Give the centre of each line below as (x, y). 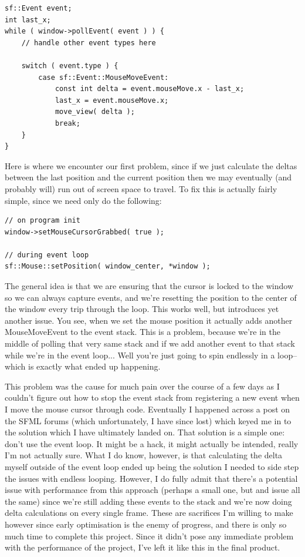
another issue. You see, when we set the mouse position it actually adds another (149, 320)
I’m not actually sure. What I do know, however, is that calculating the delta (144, 455)
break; (67, 123)
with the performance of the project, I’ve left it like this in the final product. (143, 547)
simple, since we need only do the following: (83, 200)
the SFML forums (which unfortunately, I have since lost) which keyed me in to (148, 420)
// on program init (43, 221)
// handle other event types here (89, 43)
